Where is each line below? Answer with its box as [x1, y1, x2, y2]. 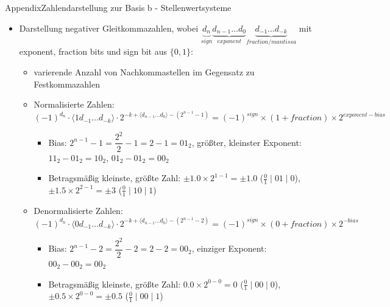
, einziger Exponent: [191, 242, 267, 255]
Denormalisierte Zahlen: [34, 204, 123, 216]
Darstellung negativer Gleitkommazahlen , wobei [19, 21, 199, 34]
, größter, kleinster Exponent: [191, 136, 302, 148]
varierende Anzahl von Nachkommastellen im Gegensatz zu [34, 66, 255, 78]
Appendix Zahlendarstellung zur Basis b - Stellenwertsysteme [5, 1, 232, 13]
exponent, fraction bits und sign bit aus [19, 45, 167, 58]
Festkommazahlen [34, 77, 100, 90]
